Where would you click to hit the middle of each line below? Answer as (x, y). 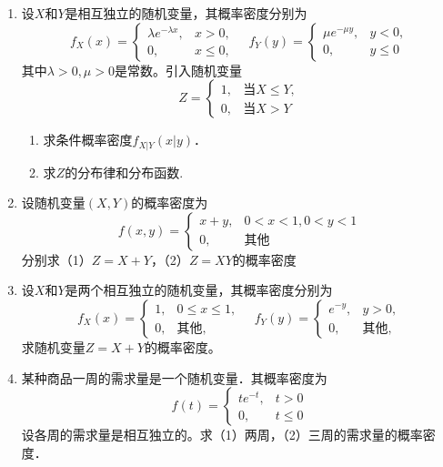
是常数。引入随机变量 (178, 70)
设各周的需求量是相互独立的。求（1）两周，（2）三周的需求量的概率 (222, 435)
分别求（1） (56, 259)
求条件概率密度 (88, 140)
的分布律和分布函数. (124, 172)
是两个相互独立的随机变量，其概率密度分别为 (199, 290)
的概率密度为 (170, 203)
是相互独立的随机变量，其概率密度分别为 (186, 13)
